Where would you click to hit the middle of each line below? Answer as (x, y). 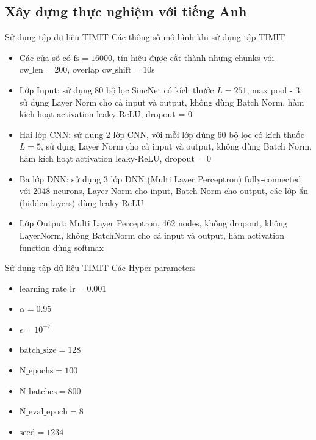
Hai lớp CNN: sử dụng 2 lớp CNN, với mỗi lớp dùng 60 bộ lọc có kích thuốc (162, 134)
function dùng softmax (61, 247)
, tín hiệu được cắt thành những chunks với (193, 57)
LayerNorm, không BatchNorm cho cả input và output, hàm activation (152, 235)
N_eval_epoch (44, 412)
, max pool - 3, (275, 89)
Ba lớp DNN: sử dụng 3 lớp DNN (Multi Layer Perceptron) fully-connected (160, 179)
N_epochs (36, 371)
